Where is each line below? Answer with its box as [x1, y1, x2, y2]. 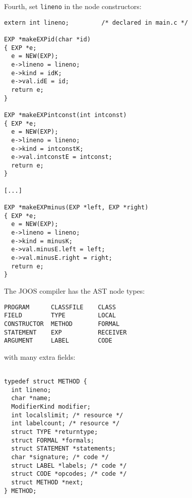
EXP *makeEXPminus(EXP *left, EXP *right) [4, 204, 149, 211]
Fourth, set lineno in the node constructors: [4, 1, 142, 11]
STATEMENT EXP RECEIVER [4, 328, 127, 336]
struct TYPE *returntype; [11, 428, 98, 436]
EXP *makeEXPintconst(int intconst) [4, 111, 127, 119]
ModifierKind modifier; [11, 403, 91, 411]
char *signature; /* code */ [11, 454, 109, 461]
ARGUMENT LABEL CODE [4, 337, 112, 345]
